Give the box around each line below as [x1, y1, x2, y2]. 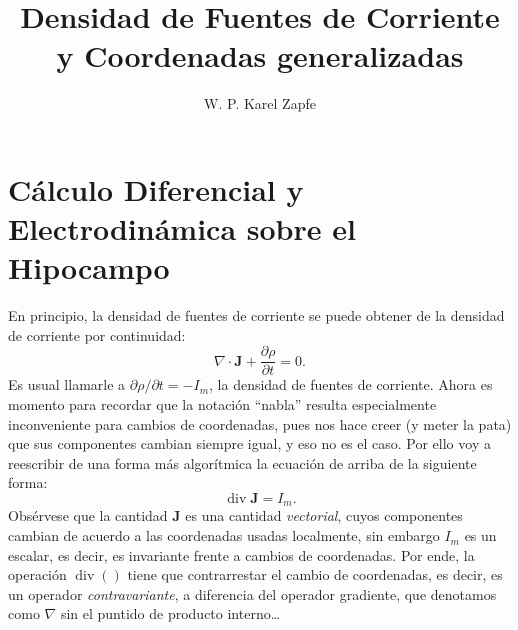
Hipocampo [8, 247, 170, 288]
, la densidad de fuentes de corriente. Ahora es [209, 374, 493, 395]
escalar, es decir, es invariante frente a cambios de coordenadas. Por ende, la [8, 544, 475, 565]
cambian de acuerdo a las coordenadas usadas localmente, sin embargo [8, 525, 440, 546]
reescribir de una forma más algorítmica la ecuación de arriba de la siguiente [8, 452, 477, 473]
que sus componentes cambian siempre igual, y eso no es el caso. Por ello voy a [8, 433, 491, 454]
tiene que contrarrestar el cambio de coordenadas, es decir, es [127, 564, 503, 585]
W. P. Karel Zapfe [204, 93, 316, 114]
